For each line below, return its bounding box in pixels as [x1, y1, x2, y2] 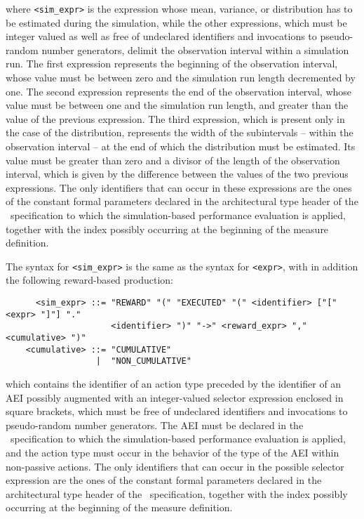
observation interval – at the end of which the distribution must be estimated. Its [6, 139, 356, 153]
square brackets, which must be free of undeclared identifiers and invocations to [6, 404, 348, 419]
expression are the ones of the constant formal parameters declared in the [6, 473, 322, 487]
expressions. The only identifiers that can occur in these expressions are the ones [6, 180, 352, 195]
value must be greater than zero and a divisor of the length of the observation [6, 152, 340, 167]
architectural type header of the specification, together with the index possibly [6, 486, 348, 501]
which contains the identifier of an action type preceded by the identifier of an [6, 376, 342, 390]
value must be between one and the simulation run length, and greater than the [6, 98, 349, 112]
